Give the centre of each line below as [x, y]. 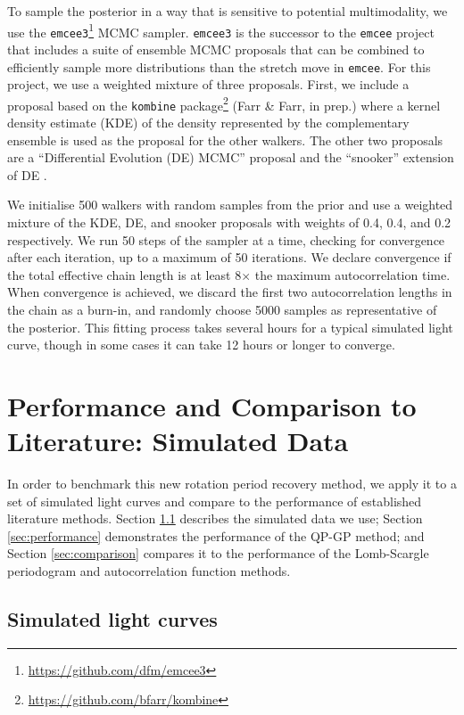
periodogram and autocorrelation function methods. [149, 571]
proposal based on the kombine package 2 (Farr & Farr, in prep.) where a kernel [224, 103]
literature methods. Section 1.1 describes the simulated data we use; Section [215, 518]
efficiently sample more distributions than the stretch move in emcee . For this [219, 66]
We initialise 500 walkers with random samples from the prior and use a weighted [230, 205]
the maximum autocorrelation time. [352, 274]
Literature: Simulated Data [178, 441]
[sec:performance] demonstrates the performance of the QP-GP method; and [216, 535]
